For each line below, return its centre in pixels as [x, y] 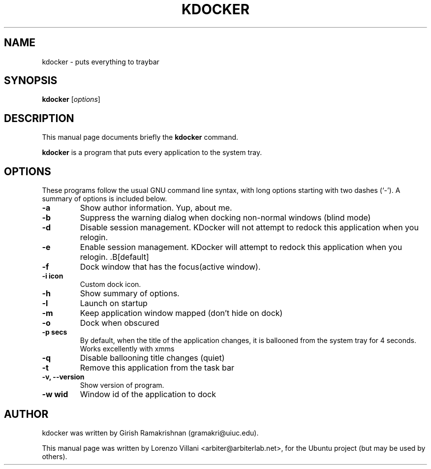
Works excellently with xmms [127, 349]
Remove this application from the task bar [157, 368]
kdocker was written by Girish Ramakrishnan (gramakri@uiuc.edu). [150, 433]
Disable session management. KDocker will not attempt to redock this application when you [249, 228]
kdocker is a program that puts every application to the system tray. [152, 153]
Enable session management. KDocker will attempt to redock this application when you [241, 247]
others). [55, 456]
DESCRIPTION [39, 118]
